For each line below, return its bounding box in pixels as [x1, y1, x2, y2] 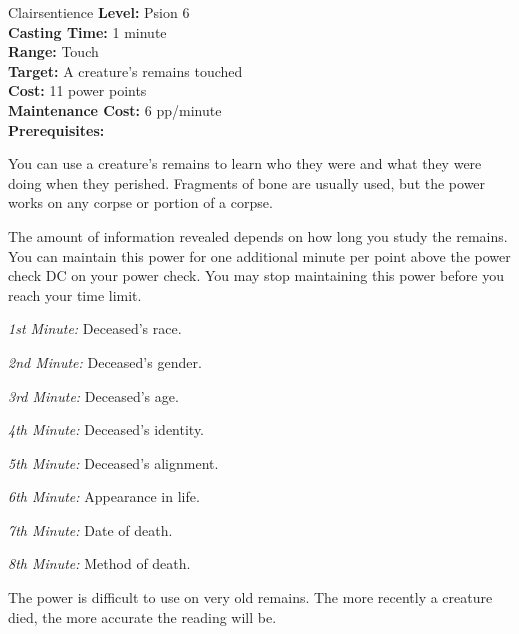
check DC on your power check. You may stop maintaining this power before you [8, 265, 504, 286]
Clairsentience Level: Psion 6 [8, 2, 190, 22]
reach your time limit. [8, 284, 142, 305]
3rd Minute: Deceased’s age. [8, 385, 179, 406]
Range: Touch [8, 41, 99, 62]
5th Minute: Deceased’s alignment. [8, 452, 219, 473]
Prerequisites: [8, 119, 105, 140]
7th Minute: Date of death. [8, 519, 173, 540]
